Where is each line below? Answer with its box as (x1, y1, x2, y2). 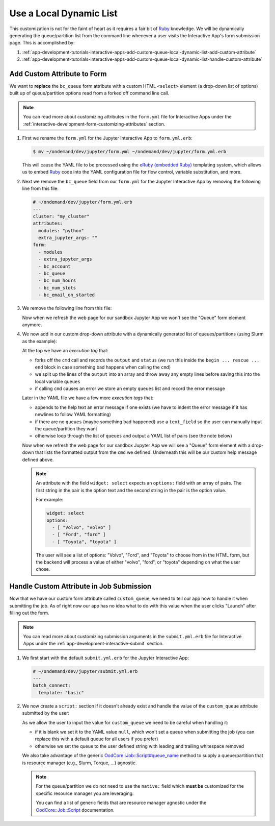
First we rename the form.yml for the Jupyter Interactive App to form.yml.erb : (22, 135, 193, 141)
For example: (36, 497, 64, 503)
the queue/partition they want (35, 426, 97, 432)
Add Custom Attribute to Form (9, 69, 107, 78)
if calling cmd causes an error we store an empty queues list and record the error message (35, 385, 225, 392)
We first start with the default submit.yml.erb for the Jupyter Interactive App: (22, 654, 189, 661)
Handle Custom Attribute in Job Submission (9, 582, 152, 591)
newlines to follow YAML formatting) (35, 411, 112, 418)
